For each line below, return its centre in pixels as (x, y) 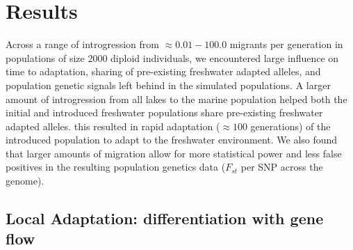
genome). (25, 181)
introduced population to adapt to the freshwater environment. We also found (172, 140)
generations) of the (290, 126)
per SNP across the (282, 167)
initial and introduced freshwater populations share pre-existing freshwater (164, 112)
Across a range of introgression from (82, 44)
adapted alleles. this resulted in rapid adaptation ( (113, 126)
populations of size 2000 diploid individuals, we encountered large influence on (172, 57)
